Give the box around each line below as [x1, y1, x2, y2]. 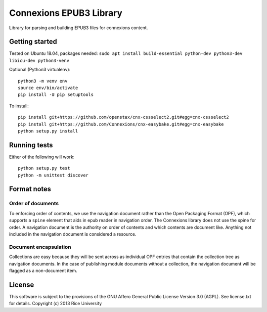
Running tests [9, 141, 53, 149]
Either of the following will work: [9, 154, 75, 160]
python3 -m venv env [18, 78, 68, 84]
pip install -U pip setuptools [18, 92, 94, 97]
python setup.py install [18, 128, 78, 134]
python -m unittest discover [18, 172, 89, 178]
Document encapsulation [9, 243, 71, 250]
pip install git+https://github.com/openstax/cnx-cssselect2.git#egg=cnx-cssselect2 [18, 114, 229, 120]
